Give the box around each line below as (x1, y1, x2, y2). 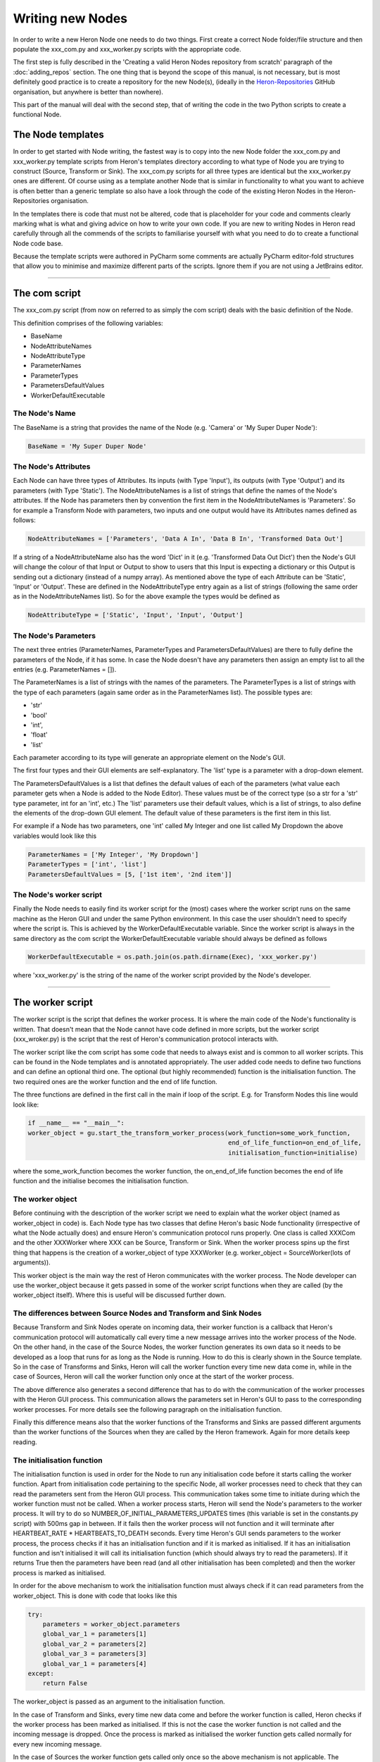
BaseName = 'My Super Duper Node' (27, 442, 147, 450)
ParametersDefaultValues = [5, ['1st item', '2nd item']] (27, 870, 232, 878)
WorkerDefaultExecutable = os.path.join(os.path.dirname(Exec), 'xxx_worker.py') (27, 953, 318, 961)
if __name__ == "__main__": (27, 1119, 125, 1127)
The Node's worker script (13, 889, 102, 899)
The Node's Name (13, 409, 77, 419)
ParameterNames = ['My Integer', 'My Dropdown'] (27, 850, 199, 858)
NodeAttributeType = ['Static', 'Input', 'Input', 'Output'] (27, 611, 243, 620)
